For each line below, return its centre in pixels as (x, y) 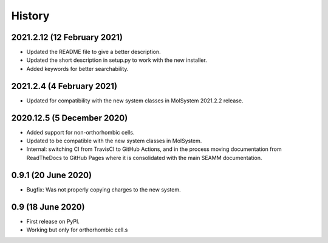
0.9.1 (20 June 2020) (52, 175)
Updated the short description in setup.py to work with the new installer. (117, 60)
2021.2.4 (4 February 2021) (64, 86)
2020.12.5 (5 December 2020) (70, 118)
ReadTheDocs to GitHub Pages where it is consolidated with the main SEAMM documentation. (144, 158)
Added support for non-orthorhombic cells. (80, 132)
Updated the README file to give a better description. (94, 52)
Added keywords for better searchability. (77, 68)
